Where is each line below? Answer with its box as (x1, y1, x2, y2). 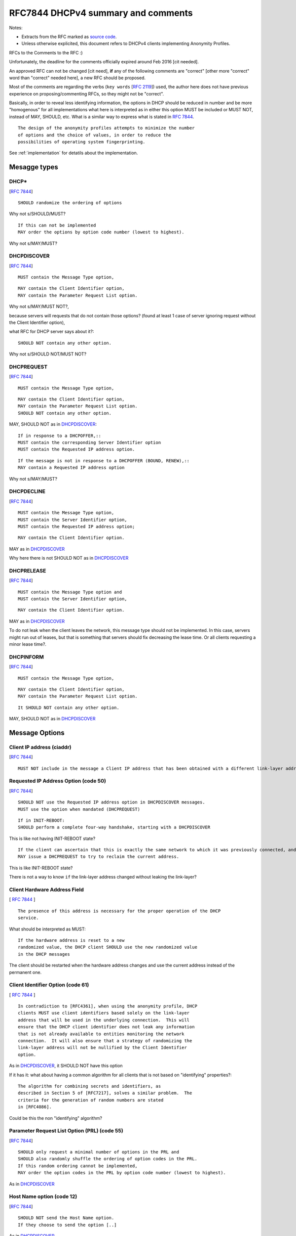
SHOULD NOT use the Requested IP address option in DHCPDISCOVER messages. (18, 799, 205, 805)
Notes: (9, 25, 23, 31)
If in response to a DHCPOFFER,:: (18, 433, 101, 439)
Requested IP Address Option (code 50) (9, 778, 106, 785)
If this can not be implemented (18, 222, 96, 228)
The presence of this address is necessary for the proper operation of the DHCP (18, 908, 221, 914)
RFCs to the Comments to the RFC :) (9, 49, 83, 55)
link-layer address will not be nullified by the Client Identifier (18, 1045, 187, 1051)
